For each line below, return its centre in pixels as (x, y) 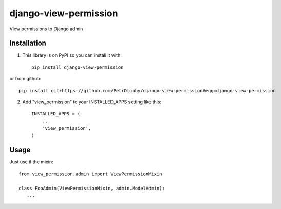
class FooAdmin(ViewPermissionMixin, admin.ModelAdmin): (92, 188)
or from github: (25, 79)
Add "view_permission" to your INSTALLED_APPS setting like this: (92, 102)
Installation (28, 43)
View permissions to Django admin (46, 29)
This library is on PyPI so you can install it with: (72, 55)
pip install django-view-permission (78, 67)
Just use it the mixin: (31, 162)
